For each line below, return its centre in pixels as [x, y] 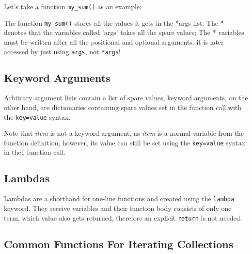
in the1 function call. [35, 152]
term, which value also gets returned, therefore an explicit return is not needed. [123, 217]
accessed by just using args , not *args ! [62, 51]
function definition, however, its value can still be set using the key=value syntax [125, 142]
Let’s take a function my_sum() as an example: [73, 6]
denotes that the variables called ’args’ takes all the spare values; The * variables [124, 32]
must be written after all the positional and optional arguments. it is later [114, 41]
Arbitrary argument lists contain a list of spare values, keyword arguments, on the [126, 98]
